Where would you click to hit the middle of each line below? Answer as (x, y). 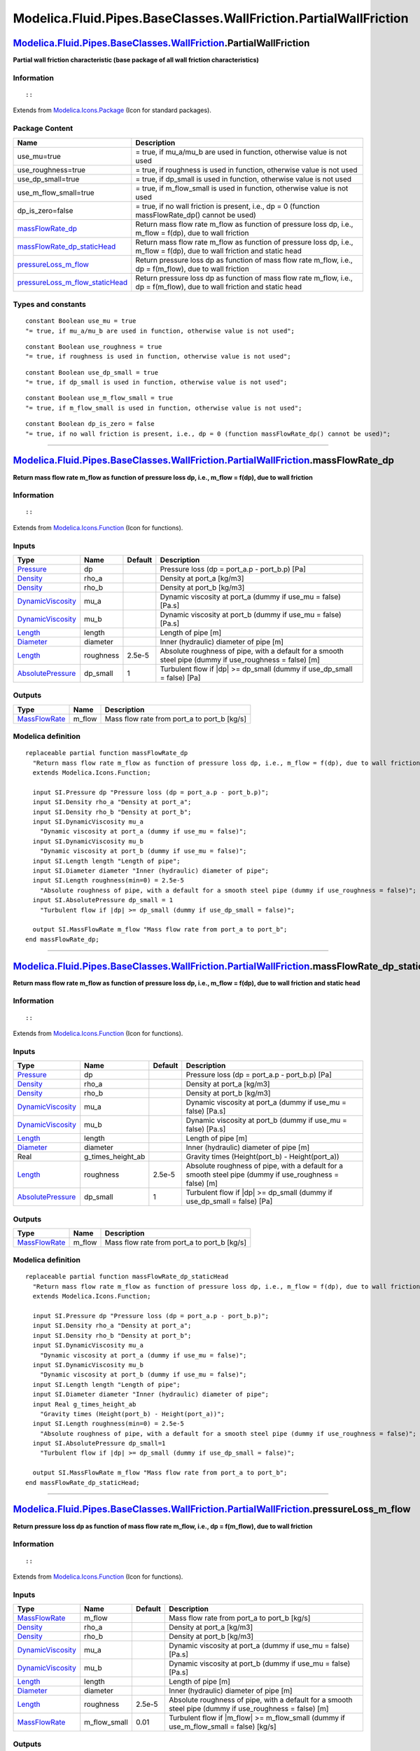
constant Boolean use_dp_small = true (92, 372)
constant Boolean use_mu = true (81, 321)
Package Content (43, 128)
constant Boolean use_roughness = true (94, 346)
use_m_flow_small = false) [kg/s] (223, 1726)
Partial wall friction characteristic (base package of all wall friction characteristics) (136, 60)
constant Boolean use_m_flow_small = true (99, 398)
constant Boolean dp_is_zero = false (90, 424)
